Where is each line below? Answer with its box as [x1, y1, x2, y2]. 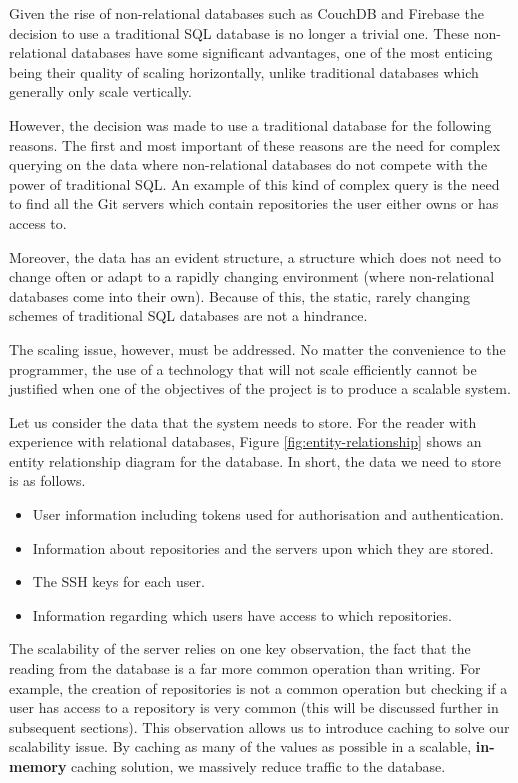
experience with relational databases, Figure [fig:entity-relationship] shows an [9, 431, 482, 452]
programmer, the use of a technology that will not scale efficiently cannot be [9, 358, 477, 379]
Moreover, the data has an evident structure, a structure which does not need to [9, 246, 502, 267]
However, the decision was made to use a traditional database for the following [9, 114, 492, 135]
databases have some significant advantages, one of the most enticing [71, 42, 493, 63]
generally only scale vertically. [9, 81, 192, 102]
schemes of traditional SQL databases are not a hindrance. [9, 305, 368, 326]
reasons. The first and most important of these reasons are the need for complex [9, 134, 501, 155]
